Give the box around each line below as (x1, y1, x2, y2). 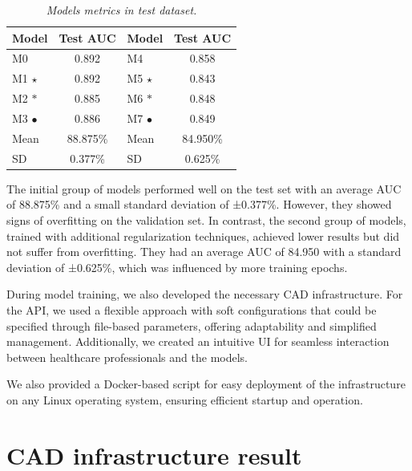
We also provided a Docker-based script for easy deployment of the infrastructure (6, 376, 406, 392)
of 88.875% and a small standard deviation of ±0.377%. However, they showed (6, 196, 392, 213)
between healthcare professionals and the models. (6, 348, 248, 365)
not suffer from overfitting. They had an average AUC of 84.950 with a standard (6, 243, 402, 260)
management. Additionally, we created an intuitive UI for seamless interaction (6, 333, 390, 350)
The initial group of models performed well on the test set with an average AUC (6, 180, 402, 197)
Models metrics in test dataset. (46, 2, 197, 18)
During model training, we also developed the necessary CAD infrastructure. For (6, 286, 403, 302)
